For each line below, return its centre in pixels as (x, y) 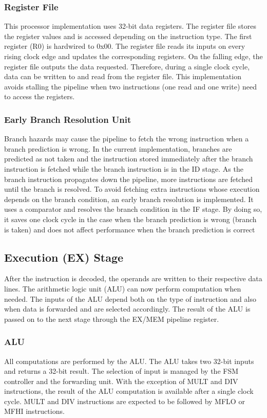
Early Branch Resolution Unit (68, 119)
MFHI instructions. (34, 411)
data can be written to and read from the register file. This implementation (123, 76)
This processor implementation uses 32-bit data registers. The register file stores (130, 26)
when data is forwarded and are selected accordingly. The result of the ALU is (127, 309)
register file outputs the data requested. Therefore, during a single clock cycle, (127, 66)
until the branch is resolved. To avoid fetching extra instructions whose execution (132, 189)
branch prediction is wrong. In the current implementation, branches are (118, 148)
